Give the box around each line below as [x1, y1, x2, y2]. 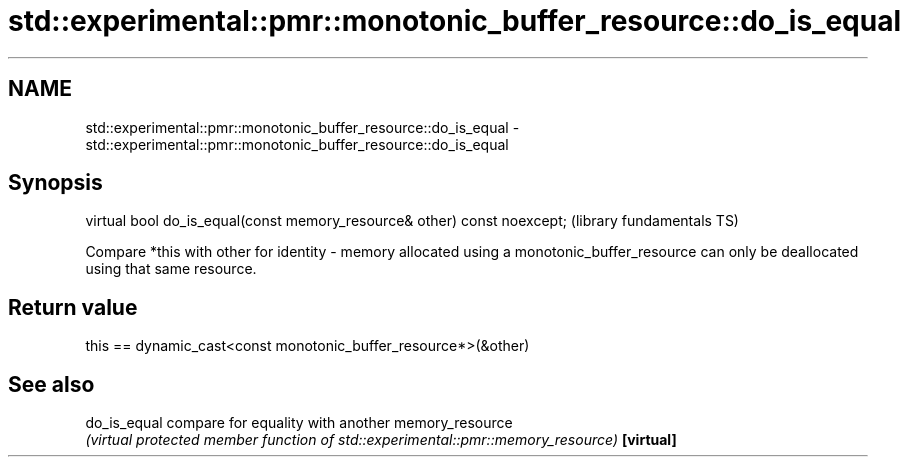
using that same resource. [85, 260, 257, 278]
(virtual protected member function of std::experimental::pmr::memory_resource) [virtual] [85, 431, 677, 449]
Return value [8, 294, 138, 320]
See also [8, 371, 95, 397]
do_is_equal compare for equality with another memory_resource [85, 414, 513, 432]
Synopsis [8, 170, 103, 196]
